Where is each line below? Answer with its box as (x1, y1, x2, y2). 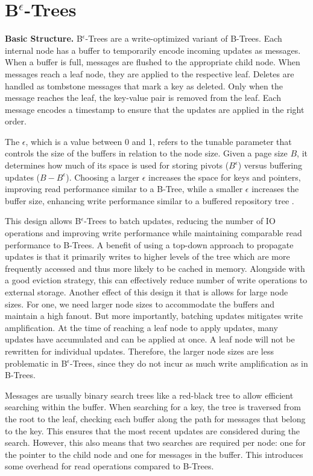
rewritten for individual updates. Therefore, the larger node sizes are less (5, 344, 274, 357)
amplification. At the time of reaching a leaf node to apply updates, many (5, 321, 278, 333)
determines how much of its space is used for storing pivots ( (5, 159, 229, 172)
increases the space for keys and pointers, (148, 170, 301, 183)
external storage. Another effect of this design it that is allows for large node (5, 286, 288, 298)
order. (5, 115, 27, 127)
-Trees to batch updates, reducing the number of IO (84, 214, 276, 227)
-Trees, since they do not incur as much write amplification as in (70, 356, 308, 369)
